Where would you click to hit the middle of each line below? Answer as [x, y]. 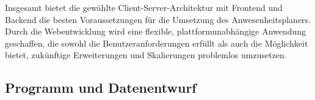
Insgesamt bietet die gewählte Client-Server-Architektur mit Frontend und [144, 7]
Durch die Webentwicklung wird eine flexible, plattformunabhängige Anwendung [156, 31]
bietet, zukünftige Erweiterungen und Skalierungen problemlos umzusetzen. [146, 55]
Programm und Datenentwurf [101, 88]
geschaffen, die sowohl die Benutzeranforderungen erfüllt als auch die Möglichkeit [157, 43]
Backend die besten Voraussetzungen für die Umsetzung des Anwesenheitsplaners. [158, 19]
